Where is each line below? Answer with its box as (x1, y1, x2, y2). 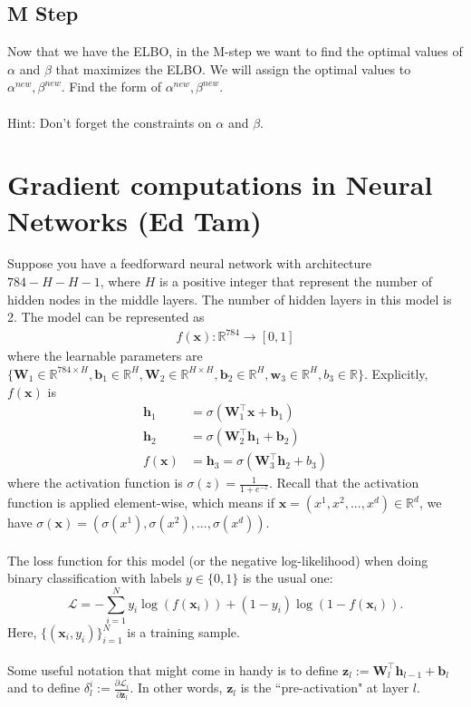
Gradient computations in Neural (7, 166, 433, 203)
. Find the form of (61, 77, 161, 96)
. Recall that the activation (268, 473, 419, 492)
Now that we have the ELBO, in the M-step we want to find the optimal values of (7, 42, 463, 61)
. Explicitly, (363, 363, 428, 383)
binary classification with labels (7, 568, 182, 587)
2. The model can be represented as (7, 307, 205, 326)
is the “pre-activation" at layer (240, 678, 409, 697)
